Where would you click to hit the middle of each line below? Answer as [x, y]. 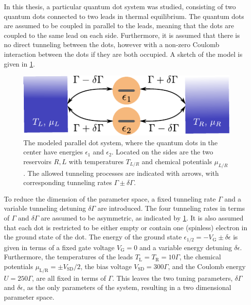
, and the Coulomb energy [207, 266]
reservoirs [37, 161]
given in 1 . [19, 63]
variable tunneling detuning [45, 208]
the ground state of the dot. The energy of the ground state [93, 237]
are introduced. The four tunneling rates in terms [171, 208]
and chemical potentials [177, 161]
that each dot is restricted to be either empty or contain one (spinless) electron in [126, 227]
